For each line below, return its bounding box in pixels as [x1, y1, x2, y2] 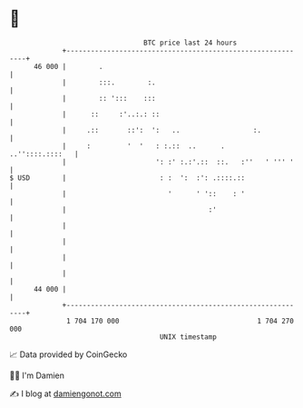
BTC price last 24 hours [143, 38, 238, 47]
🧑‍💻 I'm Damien [9, 370, 65, 381]
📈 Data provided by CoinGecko [9, 349, 128, 360]
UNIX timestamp [159, 332, 218, 342]
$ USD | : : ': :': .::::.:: [9, 173, 246, 183]
